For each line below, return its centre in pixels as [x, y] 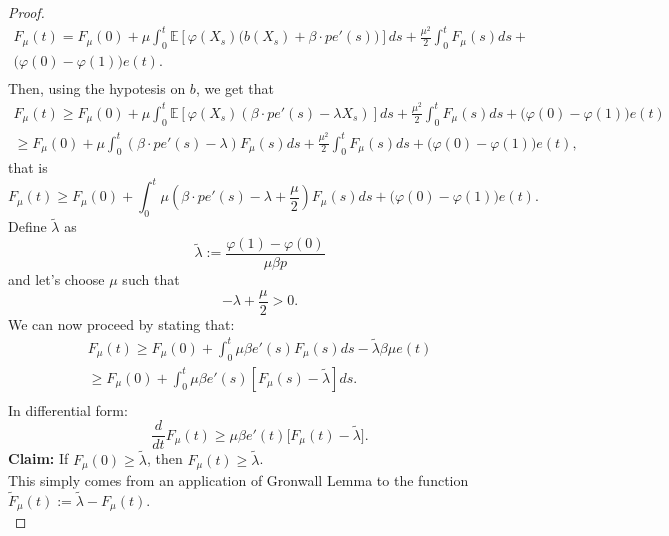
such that [151, 279]
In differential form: [68, 409]
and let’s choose [56, 279]
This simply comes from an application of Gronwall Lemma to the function [238, 480]
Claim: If [38, 458]
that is [28, 167]
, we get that [235, 88]
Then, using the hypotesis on [97, 88]
